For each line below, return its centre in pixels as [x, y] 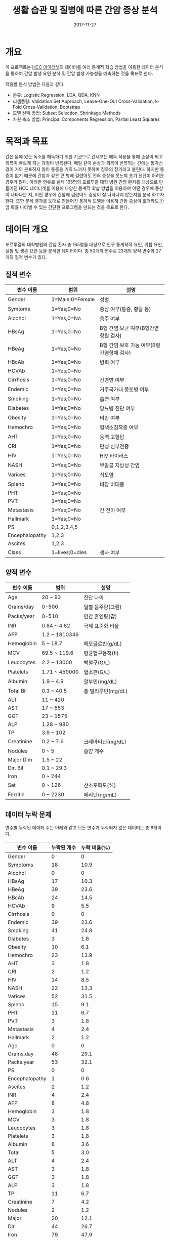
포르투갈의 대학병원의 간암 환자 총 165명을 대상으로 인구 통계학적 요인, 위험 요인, [84, 244]
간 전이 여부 [113, 510]
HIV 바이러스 [114, 456]
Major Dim [20, 760]
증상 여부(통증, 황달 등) [125, 309]
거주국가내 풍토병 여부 [124, 390]
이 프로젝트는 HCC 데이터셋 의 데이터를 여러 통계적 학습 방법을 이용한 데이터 [80, 67]
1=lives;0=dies [69, 552]
